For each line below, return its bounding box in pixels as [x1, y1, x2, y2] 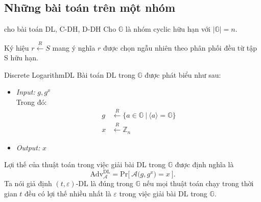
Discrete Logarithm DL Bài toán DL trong [4, 69, 135, 80]
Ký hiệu [4, 42, 29, 53]
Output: [16, 142, 40, 152]
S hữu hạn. [4, 52, 38, 63]
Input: [16, 86, 35, 97]
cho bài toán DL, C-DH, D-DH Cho [4, 24, 116, 34]
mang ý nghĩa [52, 42, 96, 53]
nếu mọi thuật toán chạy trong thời [143, 178, 254, 189]
